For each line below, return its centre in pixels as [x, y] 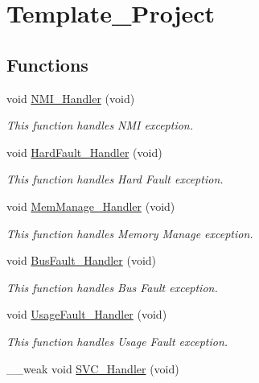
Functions [47, 64]
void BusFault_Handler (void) [82, 260]
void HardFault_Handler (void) [84, 152]
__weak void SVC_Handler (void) [93, 368]
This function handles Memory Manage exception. [130, 233]
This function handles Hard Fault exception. [115, 179]
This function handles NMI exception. [100, 125]
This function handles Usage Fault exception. [117, 341]
